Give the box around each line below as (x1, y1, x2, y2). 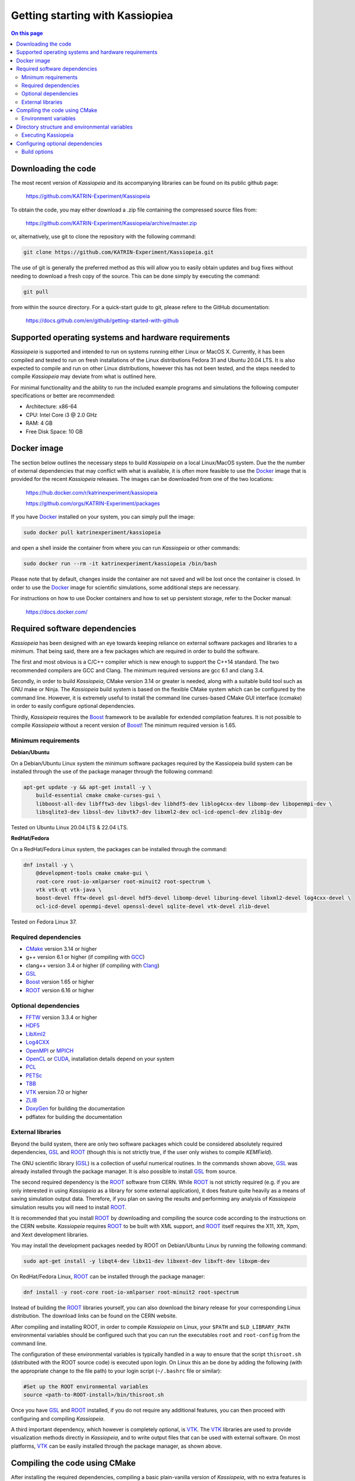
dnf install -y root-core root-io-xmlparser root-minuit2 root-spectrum (23, 1289, 239, 1296)
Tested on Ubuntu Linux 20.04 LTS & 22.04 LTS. (11, 824, 128, 831)
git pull (23, 288, 49, 295)
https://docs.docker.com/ (25, 608, 88, 616)
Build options (21, 148, 53, 155)
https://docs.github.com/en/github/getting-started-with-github (25, 317, 179, 324)
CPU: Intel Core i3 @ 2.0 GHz (25, 411, 98, 418)
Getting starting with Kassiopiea (11, 9, 173, 22)
